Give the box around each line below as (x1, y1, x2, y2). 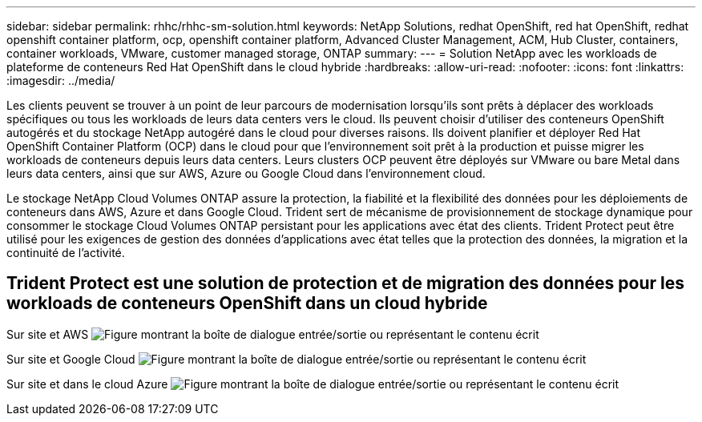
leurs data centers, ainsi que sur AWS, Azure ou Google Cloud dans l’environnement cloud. (6, 167, 486, 180)
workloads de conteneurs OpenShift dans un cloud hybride (6, 293, 488, 314)
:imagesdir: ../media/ (6, 74, 115, 87)
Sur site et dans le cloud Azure (6, 376, 168, 391)
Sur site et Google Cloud (6, 352, 135, 366)
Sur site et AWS (6, 327, 89, 341)
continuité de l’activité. (6, 246, 125, 259)
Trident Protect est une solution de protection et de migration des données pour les (6, 273, 684, 294)
